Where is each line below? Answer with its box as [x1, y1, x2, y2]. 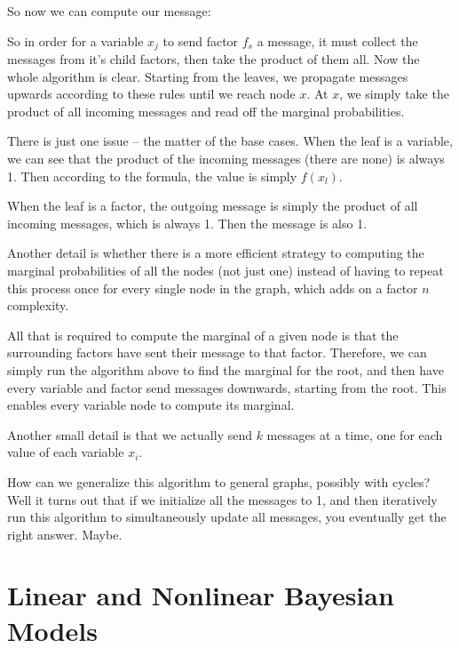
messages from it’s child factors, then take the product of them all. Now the [7, 50, 420, 68]
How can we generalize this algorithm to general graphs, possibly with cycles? [7, 472, 431, 491]
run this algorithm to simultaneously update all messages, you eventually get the [7, 508, 447, 526]
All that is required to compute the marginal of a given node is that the [7, 325, 399, 344]
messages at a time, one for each [266, 425, 443, 444]
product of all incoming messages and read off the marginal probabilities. [7, 101, 405, 120]
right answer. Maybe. [7, 524, 123, 543]
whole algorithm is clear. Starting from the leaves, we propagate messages [7, 67, 408, 85]
